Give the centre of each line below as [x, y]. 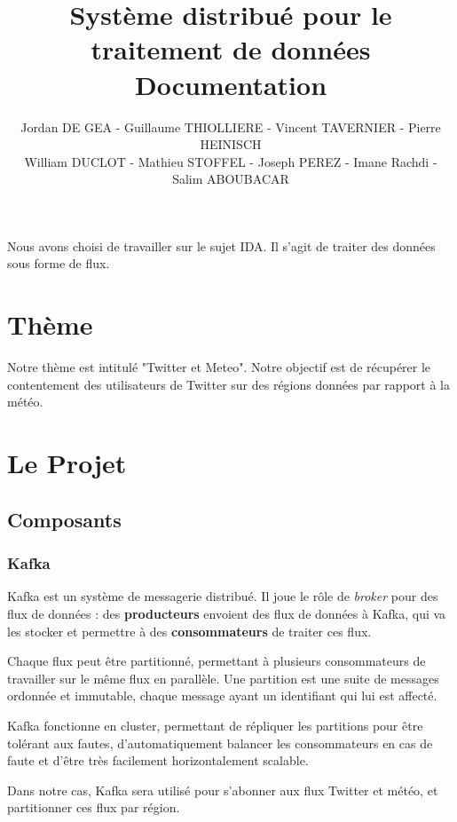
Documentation [231, 84]
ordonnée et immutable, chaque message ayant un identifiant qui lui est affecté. [222, 696]
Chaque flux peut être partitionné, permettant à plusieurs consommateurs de [217, 661]
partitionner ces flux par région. [94, 807]
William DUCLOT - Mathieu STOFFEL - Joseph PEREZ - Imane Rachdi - [231, 161]
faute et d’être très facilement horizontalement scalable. [158, 760]
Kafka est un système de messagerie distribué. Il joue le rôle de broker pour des [223, 596]
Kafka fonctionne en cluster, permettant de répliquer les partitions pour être [215, 725]
